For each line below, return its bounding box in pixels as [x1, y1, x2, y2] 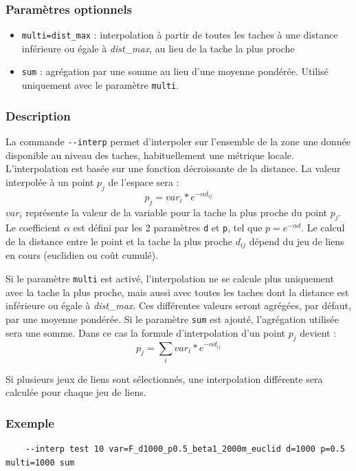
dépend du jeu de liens [249, 234, 344, 249]
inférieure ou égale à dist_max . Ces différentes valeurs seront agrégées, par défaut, [5, 298, 351, 313]
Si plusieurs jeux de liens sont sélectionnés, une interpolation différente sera [5, 371, 323, 386]
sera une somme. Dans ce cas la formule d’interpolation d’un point [5, 325, 286, 339]
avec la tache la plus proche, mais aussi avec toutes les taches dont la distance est [5, 284, 349, 299]
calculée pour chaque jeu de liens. [5, 385, 146, 399]
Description [5, 107, 71, 124]
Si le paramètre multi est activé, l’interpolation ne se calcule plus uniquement [5, 271, 334, 286]
